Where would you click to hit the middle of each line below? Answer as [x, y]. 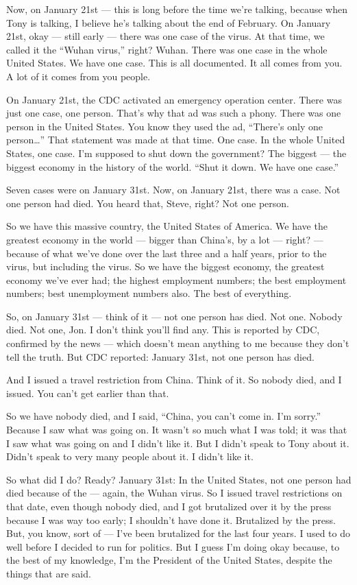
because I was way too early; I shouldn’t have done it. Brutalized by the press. [171, 520]
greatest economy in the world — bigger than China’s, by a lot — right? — [165, 239]
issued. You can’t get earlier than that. [88, 393]
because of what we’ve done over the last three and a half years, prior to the [167, 253]
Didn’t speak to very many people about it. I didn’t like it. [130, 456]
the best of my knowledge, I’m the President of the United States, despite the [169, 560]
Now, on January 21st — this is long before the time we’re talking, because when [177, 9]
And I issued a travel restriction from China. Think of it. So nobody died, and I [174, 380]
